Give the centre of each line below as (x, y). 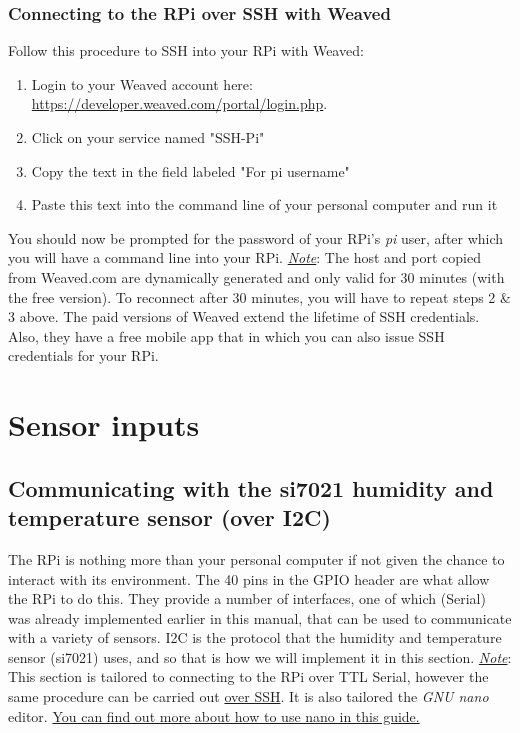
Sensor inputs (104, 424)
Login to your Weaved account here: (142, 83)
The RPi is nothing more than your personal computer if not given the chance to (256, 558)
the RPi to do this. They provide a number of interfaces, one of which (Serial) (247, 598)
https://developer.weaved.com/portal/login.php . (179, 103)
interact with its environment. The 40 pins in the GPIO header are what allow (249, 578)
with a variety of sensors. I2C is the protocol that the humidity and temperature (255, 637)
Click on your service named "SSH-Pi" (148, 137)
